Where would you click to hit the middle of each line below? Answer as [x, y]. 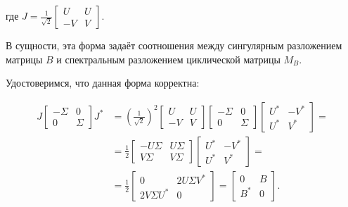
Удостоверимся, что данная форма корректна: [103, 83]
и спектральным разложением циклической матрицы [168, 59]
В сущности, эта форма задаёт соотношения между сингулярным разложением [174, 45]
